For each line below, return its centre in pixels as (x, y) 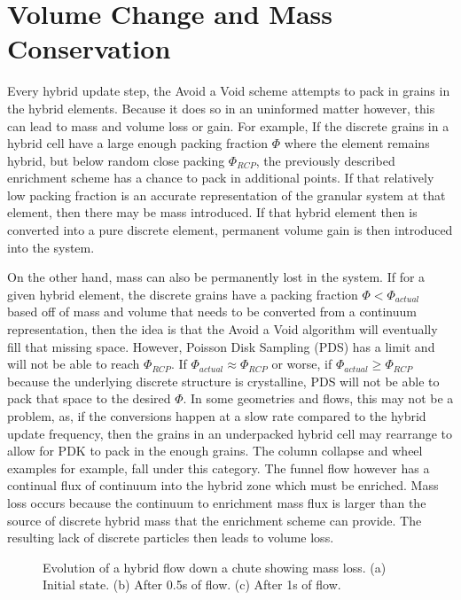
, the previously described (325, 160)
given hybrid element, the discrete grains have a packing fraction (183, 294)
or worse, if (302, 364)
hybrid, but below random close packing (116, 160)
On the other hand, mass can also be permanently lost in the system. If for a (216, 277)
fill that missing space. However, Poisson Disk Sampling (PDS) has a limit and (221, 346)
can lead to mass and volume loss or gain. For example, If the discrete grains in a (228, 125)
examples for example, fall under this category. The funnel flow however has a (219, 468)
